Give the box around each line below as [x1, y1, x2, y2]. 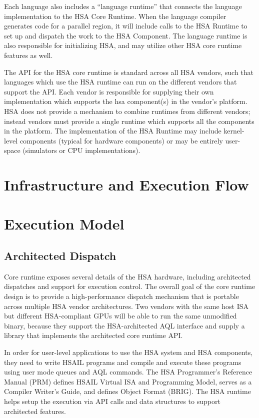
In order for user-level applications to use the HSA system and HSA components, [4, 347, 253, 357]
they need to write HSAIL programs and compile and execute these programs [4, 356, 241, 367]
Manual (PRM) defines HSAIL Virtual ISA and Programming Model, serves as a [4, 376, 252, 386]
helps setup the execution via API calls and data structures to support [4, 395, 220, 406]
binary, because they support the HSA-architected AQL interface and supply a [4, 320, 245, 330]
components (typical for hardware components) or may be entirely [19, 135, 223, 145]
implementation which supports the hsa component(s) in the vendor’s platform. [4, 96, 247, 106]
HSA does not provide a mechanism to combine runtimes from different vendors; [4, 105, 250, 116]
